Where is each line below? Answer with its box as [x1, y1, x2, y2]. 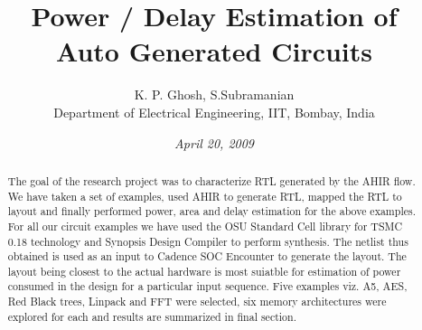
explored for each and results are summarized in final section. [7, 308, 296, 324]
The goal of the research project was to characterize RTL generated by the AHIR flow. [7, 173, 416, 188]
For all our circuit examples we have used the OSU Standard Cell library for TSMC [7, 218, 403, 233]
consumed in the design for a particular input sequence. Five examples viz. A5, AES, [7, 278, 408, 294]
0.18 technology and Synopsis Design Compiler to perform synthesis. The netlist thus [7, 233, 408, 249]
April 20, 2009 [173, 133, 255, 152]
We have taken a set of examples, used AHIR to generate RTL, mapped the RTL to [7, 188, 402, 203]
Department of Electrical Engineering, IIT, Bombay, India [53, 102, 375, 121]
